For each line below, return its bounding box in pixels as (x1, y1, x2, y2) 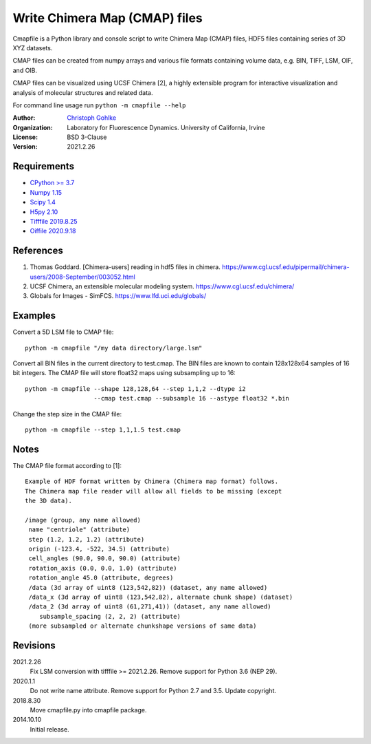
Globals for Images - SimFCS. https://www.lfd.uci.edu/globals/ (30, 292, 207, 300)
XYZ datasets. (12, 43, 53, 52)
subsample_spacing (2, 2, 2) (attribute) (38, 613, 181, 620)
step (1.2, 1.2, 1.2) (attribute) (28, 535, 145, 543)
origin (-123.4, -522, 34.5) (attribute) (28, 545, 170, 553)
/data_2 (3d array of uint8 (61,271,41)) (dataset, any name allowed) (28, 603, 271, 610)
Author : (12, 114, 36, 122)
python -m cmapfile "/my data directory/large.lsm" (25, 344, 203, 352)
